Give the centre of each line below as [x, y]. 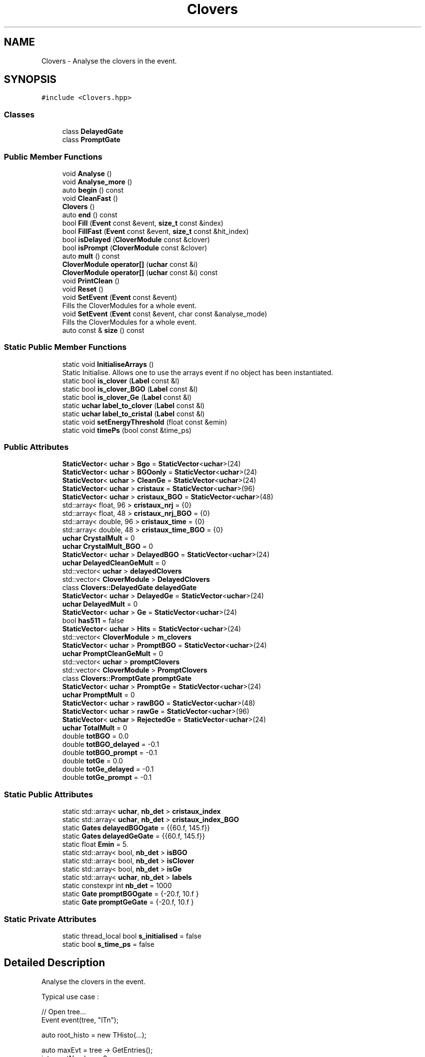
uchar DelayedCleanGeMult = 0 [114, 563]
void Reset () [83, 289]
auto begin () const [93, 190]
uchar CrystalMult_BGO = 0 [108, 546]
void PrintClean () [91, 281]
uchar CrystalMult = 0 [98, 538]
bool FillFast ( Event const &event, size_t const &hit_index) [155, 231]
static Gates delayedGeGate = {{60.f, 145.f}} [134, 836]
